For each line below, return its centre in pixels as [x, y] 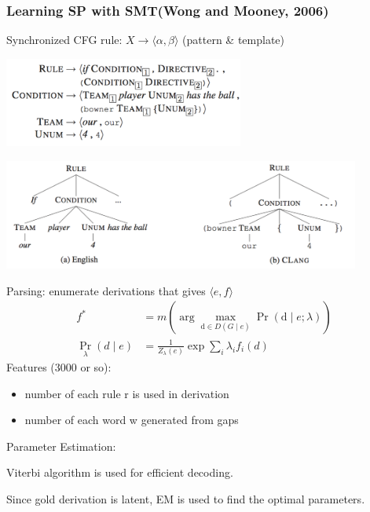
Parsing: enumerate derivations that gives [106, 290]
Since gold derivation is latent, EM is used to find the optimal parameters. [186, 499]
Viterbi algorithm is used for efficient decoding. [120, 472]
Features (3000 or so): [59, 367]
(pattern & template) [234, 40]
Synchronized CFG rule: [64, 40]
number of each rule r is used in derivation [127, 393]
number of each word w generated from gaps [132, 420]
